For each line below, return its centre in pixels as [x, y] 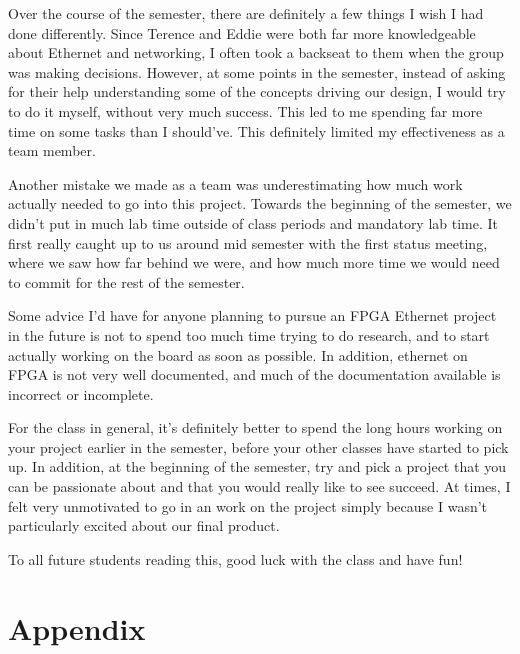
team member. [52, 150]
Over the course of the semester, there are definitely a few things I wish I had [246, 13]
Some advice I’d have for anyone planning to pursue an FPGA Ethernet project [252, 315]
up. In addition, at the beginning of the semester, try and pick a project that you [257, 466]
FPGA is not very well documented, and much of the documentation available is [254, 374]
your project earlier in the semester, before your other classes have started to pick [258, 446]
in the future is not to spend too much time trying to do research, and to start [249, 334]
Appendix [77, 627]
